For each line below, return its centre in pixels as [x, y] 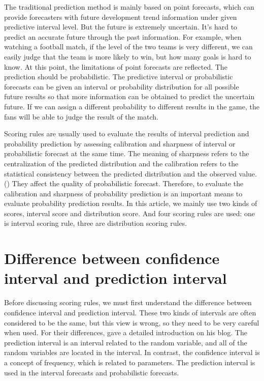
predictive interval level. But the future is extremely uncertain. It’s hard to [121, 27]
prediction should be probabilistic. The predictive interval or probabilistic [119, 77]
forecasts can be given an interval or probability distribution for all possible [122, 86]
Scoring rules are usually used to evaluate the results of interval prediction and [127, 134]
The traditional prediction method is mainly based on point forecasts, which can [129, 7]
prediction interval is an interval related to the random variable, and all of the [126, 342]
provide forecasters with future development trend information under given [121, 17]
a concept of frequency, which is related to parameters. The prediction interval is [130, 362]
